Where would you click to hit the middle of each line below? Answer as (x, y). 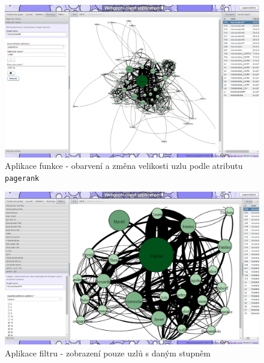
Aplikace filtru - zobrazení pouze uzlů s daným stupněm (108, 353)
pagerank (22, 178)
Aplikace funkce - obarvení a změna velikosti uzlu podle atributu (124, 166)
